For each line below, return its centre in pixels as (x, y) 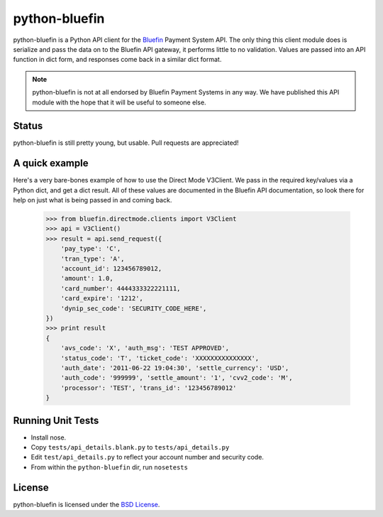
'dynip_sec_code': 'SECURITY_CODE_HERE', (134, 308)
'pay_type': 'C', (91, 249)
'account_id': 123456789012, (111, 269)
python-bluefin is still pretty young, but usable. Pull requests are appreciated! (126, 143)
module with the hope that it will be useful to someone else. (119, 102)
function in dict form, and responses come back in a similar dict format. (117, 60)
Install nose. (49, 437)
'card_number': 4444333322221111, (121, 288)
